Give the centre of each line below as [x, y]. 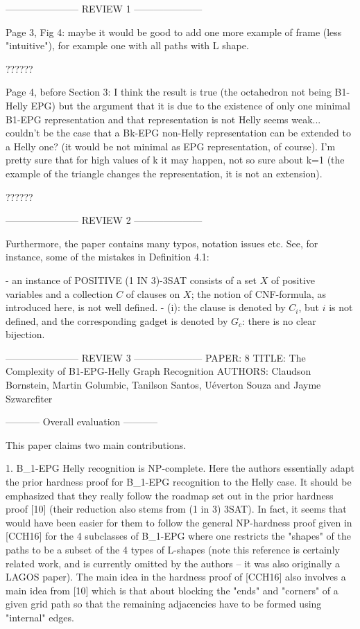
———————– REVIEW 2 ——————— [104, 220]
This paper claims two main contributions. [96, 444]
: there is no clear [279, 320]
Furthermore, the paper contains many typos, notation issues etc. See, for [162, 243]
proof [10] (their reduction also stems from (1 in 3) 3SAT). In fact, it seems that [176, 509]
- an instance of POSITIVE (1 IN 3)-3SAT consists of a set [131, 280]
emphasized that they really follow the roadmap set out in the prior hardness [170, 495]
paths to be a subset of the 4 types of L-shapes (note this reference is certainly [173, 549]
